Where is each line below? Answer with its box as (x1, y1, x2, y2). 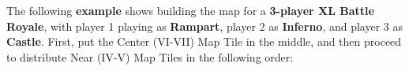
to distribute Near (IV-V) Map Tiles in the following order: (6, 48, 294, 65)
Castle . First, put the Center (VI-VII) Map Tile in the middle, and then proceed (6, 33, 402, 50)
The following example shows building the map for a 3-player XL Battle (6, 2, 374, 18)
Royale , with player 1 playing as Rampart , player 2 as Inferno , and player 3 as (6, 17, 403, 34)
